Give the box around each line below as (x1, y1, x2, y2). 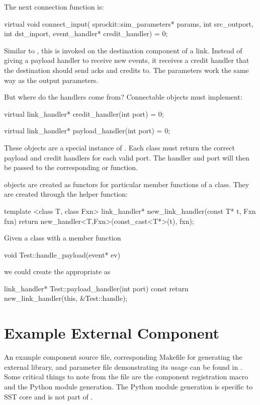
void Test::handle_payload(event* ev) (4, 249, 121, 260)
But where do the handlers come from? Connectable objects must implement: (4, 92, 242, 102)
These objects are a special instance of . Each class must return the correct (4, 142, 235, 152)
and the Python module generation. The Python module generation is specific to (4, 381, 253, 391)
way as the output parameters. (4, 74, 99, 85)
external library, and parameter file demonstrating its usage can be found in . (4, 361, 242, 372)
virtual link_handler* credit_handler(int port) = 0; (4, 108, 164, 119)
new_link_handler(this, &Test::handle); (4, 293, 128, 303)
